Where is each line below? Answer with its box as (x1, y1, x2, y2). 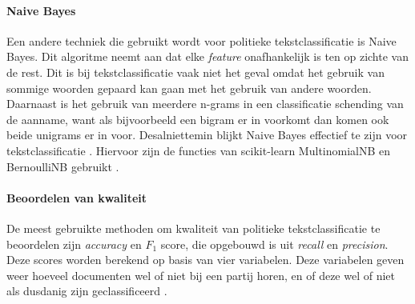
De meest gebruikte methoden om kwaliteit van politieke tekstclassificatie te (6, 219, 381, 236)
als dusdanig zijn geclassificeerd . (6, 282, 167, 299)
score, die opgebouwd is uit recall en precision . (160, 235, 389, 252)
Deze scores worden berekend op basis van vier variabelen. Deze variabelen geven (6, 251, 405, 268)
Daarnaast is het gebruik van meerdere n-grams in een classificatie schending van (6, 95, 404, 112)
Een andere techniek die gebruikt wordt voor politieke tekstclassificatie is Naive (6, 32, 397, 49)
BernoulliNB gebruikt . (6, 158, 119, 174)
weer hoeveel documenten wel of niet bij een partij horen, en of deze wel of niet (6, 266, 396, 283)
